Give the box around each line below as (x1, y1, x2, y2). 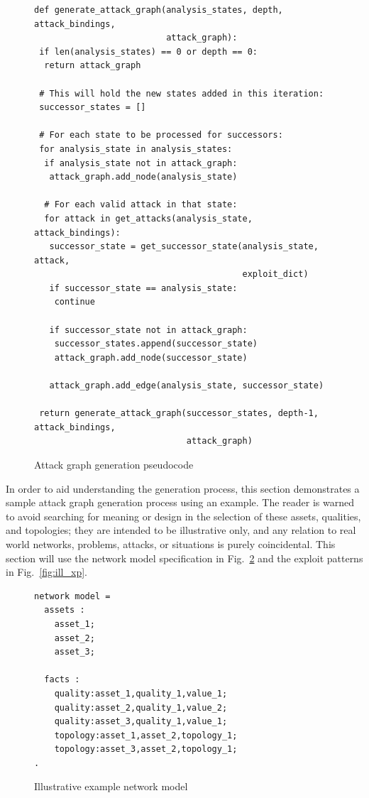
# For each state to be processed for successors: (39, 130, 283, 141)
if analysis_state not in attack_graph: (44, 158, 238, 168)
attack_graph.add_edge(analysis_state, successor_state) (49, 381, 324, 391)
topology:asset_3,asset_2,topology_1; (54, 744, 238, 755)
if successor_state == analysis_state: (49, 283, 238, 293)
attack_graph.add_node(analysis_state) (49, 172, 238, 182)
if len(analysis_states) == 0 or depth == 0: (39, 46, 258, 57)
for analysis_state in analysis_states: (39, 143, 233, 154)
